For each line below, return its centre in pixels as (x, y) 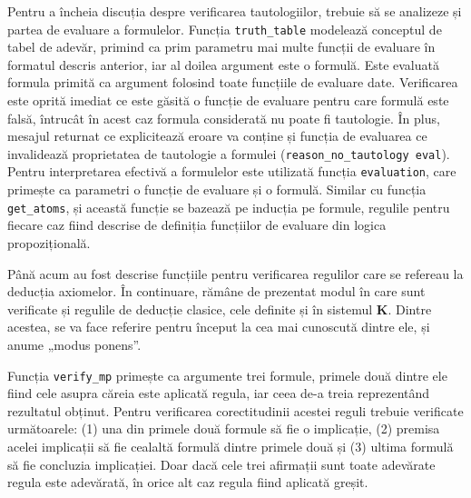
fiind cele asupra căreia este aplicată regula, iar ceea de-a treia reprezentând (219, 393)
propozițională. (49, 242)
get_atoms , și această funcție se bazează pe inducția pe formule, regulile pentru (229, 207)
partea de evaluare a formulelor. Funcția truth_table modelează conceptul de (225, 29)
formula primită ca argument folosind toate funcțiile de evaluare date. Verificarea (233, 82)
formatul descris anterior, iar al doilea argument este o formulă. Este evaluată (223, 64)
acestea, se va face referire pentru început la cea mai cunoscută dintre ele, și (219, 327)
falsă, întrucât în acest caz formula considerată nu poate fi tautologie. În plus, (224, 118)
